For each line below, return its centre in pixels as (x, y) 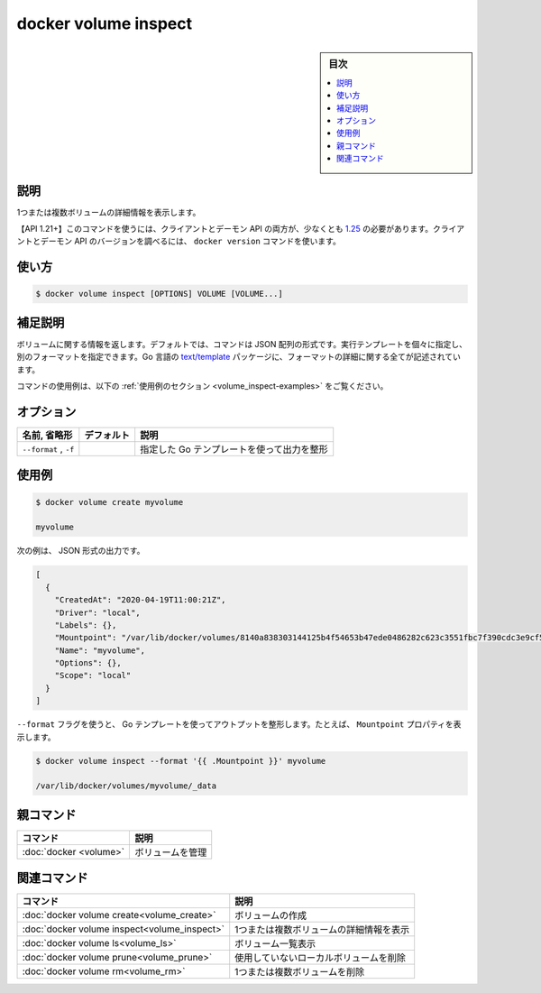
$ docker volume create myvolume (110, 502)
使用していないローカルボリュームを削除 (320, 958)
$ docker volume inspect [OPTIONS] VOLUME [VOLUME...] (159, 294)
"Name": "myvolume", (100, 650)
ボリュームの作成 (271, 915)
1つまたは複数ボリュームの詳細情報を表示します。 (109, 212)
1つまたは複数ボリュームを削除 (300, 972)
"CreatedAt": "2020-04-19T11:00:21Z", (140, 600)
